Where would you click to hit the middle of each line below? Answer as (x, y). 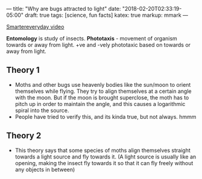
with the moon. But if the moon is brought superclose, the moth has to (102, 97)
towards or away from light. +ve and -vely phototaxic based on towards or (99, 45)
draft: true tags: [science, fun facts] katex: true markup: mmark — (107, 15)
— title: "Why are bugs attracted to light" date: (64, 9)
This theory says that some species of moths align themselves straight (103, 150)
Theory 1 (23, 70)
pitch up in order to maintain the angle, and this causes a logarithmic (100, 104)
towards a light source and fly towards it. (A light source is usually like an (106, 157)
